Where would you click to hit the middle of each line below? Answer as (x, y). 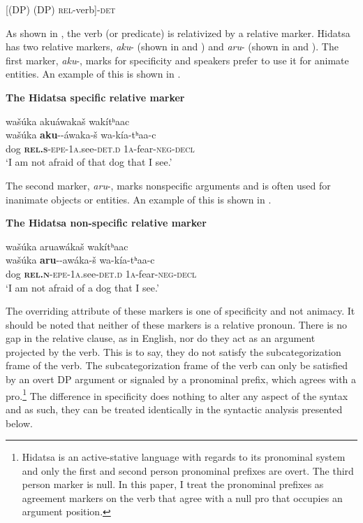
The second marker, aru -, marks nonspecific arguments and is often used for (168, 185)
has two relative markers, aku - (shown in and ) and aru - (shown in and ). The (172, 46)
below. (19, 423)
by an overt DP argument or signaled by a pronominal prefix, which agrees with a (181, 379)
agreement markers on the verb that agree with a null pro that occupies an (182, 497)
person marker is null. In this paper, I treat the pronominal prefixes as (173, 484)
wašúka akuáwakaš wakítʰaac (68, 121)
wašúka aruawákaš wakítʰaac (67, 246)
